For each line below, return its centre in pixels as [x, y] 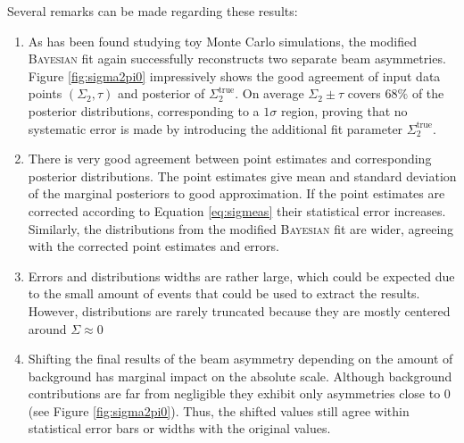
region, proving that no [344, 110]
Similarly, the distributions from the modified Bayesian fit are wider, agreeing [241, 228]
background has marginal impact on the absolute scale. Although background [240, 376]
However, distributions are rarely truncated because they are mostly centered [239, 310]
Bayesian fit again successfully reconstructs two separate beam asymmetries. [237, 59]
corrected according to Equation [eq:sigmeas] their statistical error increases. [237, 210]
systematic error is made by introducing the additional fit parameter [215, 128]
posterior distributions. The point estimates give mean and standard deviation [242, 176]
